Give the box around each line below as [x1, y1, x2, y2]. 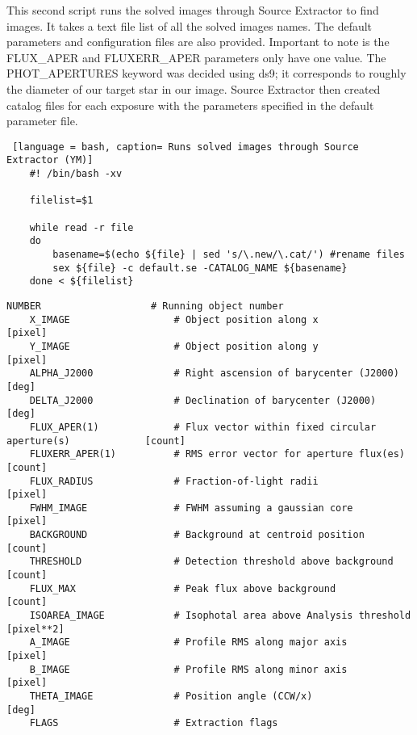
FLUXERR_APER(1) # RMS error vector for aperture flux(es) [29, 448, 405, 460]
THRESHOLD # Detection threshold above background [29, 556, 394, 568]
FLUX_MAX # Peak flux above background [29, 582, 336, 594]
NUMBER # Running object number [6, 300, 284, 312]
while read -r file [29, 221, 134, 233]
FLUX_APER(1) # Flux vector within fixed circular [29, 421, 377, 433]
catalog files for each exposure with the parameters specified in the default [6, 96, 374, 113]
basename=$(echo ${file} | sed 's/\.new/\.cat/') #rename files [52, 249, 405, 260]
